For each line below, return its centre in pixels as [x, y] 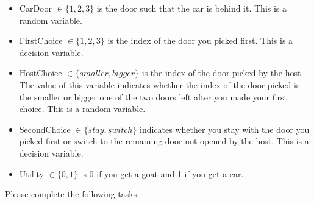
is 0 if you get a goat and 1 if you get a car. [162, 173]
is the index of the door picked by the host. [223, 73]
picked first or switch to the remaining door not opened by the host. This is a [164, 141]
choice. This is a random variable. [82, 109]
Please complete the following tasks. [72, 194]
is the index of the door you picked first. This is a [200, 40]
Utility [31, 173]
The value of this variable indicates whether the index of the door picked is [159, 84]
